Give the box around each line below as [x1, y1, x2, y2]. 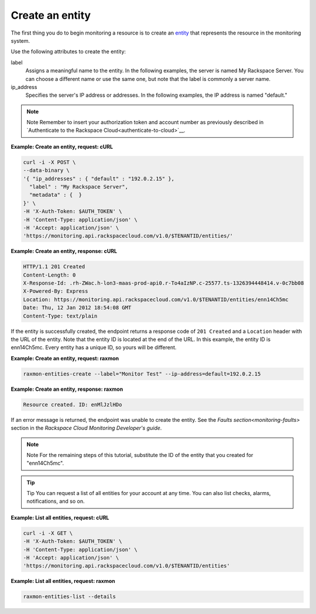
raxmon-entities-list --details [23, 593, 116, 600]
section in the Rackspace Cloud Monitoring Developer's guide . [11, 425, 162, 432]
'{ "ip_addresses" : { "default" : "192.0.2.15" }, [23, 175, 175, 182]
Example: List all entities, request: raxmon [11, 578, 115, 585]
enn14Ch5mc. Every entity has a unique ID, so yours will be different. [11, 344, 177, 351]
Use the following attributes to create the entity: [11, 48, 126, 55]
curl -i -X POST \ [23, 159, 76, 165]
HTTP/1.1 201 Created [23, 264, 85, 270]
